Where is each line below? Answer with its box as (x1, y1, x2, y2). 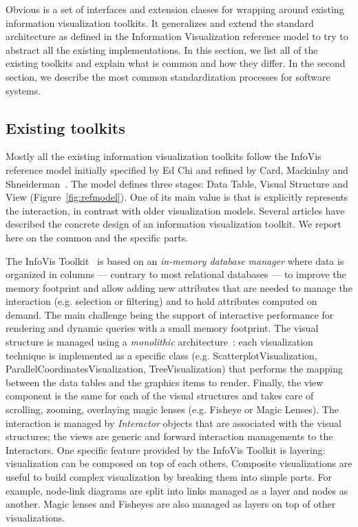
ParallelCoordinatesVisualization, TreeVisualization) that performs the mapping (6, 361, 343, 376)
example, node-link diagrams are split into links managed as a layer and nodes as (6, 483, 348, 497)
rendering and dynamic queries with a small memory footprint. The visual (6, 321, 319, 335)
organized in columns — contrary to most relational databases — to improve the (6, 267, 346, 281)
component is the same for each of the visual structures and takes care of (6, 388, 314, 403)
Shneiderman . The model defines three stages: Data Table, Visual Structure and (6, 176, 348, 190)
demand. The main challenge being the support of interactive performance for (6, 307, 334, 321)
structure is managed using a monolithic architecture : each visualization (6, 335, 313, 349)
